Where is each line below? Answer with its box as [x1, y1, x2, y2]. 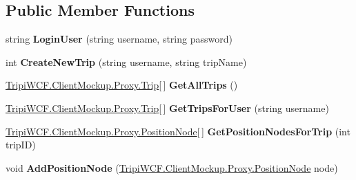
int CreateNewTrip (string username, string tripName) [6, 54, 247, 69]
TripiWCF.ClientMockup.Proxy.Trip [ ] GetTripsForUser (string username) [6, 100, 329, 115]
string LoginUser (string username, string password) [6, 32, 233, 46]
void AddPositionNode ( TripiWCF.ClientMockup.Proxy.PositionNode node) [6, 160, 338, 175]
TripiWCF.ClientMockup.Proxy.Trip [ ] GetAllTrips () [6, 78, 238, 92]
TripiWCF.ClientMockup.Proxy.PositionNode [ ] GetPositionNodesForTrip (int [6, 124, 350, 138]
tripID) [6, 137, 36, 152]
